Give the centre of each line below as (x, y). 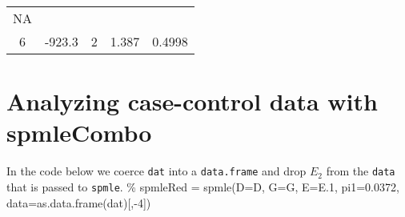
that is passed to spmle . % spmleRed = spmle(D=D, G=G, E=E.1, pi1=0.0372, (203, 186)
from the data (361, 171)
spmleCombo (79, 133)
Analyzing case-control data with (192, 101)
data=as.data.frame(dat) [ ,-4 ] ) (79, 202)
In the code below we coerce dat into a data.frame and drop (156, 171)
